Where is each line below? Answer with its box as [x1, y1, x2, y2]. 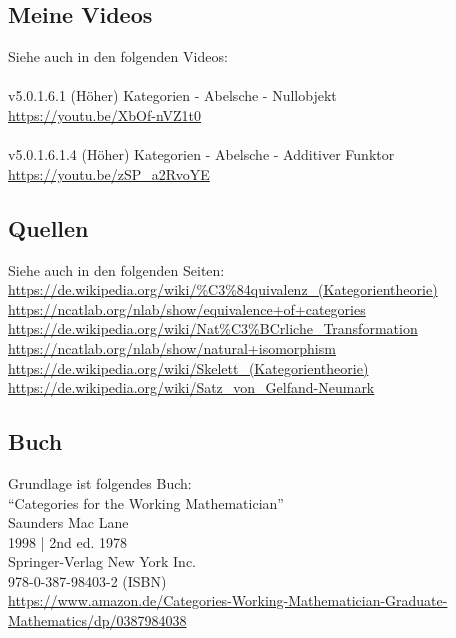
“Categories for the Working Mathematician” [8, 492, 284, 513]
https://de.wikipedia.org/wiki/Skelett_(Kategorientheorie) [8, 357, 369, 378]
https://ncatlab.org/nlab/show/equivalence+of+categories [8, 298, 366, 319]
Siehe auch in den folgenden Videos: [8, 46, 228, 67]
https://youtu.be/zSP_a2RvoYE [8, 163, 210, 184]
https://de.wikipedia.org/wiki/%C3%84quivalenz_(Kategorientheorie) [8, 279, 438, 300]
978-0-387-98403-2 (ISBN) [8, 570, 167, 591]
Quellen [8, 212, 89, 243]
